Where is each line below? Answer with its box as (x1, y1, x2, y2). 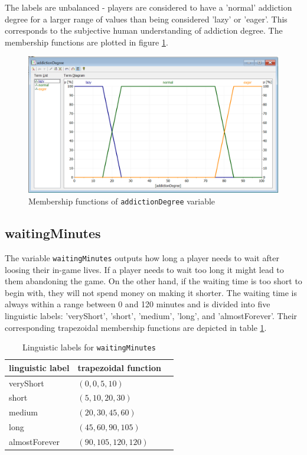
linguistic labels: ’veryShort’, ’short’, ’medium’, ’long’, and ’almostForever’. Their (5, 309, 298, 321)
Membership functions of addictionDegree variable (28, 195, 215, 207)
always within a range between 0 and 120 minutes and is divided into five (5, 298, 270, 310)
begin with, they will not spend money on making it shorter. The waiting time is (5, 286, 297, 298)
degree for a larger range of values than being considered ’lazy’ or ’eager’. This (5, 12, 288, 25)
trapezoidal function (77, 361, 161, 373)
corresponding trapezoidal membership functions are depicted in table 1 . (5, 321, 267, 333)
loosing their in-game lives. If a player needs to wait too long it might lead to (5, 263, 284, 275)
